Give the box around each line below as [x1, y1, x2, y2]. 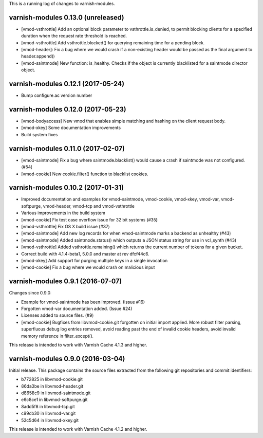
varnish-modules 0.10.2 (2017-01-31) [9, 183, 124, 192]
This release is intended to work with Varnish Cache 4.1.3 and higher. [9, 342, 148, 347]
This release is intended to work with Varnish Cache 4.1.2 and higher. [9, 426, 148, 432]
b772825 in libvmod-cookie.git [21, 376, 83, 382]
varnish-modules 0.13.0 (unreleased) [9, 13, 124, 21]
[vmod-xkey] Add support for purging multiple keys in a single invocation [21, 257, 168, 263]
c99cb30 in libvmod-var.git [21, 410, 76, 416]
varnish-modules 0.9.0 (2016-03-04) [9, 354, 125, 363]
